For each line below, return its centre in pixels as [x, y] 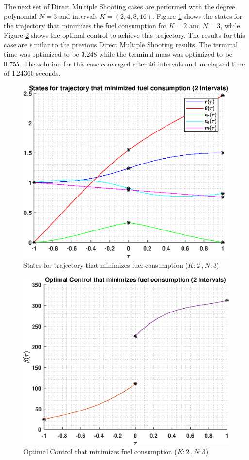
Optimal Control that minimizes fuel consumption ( [100, 452]
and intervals [78, 16]
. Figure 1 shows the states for [198, 16]
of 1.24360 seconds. [32, 73]
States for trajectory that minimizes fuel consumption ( [106, 265]
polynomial [20, 16]
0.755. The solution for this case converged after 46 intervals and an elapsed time [124, 63]
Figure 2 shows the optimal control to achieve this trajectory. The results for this [124, 35]
